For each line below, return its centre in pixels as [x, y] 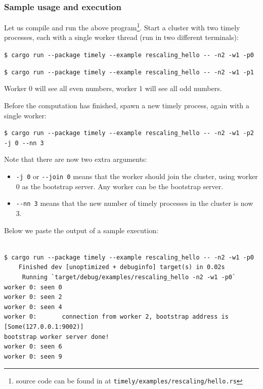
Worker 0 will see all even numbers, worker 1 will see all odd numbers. [113, 88]
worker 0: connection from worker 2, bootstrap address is [116, 317]
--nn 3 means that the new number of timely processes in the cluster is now [135, 203]
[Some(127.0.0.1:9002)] [44, 327]
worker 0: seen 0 [33, 287]
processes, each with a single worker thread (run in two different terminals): [121, 37]
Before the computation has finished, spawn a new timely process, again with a [127, 105]
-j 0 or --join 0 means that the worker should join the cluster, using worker [137, 176]
